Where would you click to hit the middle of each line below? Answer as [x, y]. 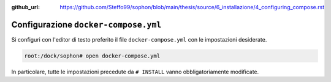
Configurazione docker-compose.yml [86, 24]
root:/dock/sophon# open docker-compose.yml [92, 56]
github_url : [25, 7]
